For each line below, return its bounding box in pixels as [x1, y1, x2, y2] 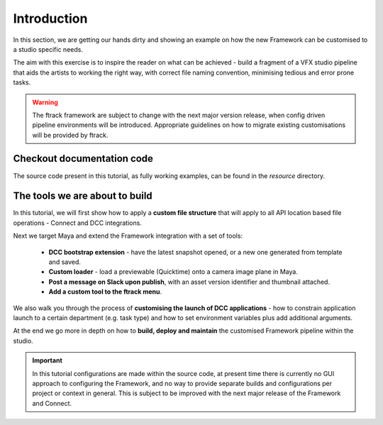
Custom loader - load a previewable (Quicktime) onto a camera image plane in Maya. [48, 267, 298, 276]
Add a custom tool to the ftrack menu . [48, 287, 162, 296]
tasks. [13, 78, 31, 87]
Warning [32, 98, 58, 106]
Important [32, 356, 63, 365]
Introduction [13, 11, 88, 26]
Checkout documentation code [13, 153, 154, 165]
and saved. [48, 258, 82, 266]
